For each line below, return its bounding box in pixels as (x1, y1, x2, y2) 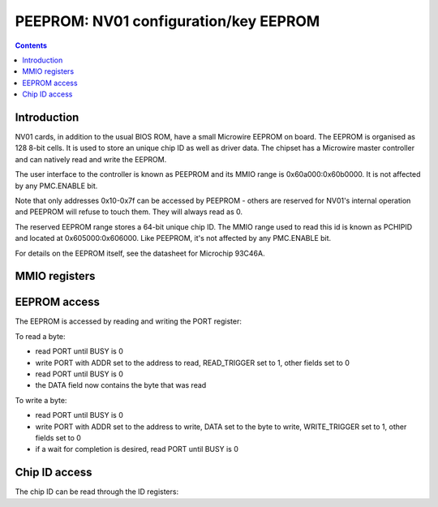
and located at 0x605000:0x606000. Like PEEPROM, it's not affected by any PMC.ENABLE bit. (15, 234, 332, 243)
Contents (15, 41, 48, 50)
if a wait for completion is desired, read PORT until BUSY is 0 (35, 445, 238, 454)
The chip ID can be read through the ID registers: (15, 487, 178, 496)
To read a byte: (15, 331, 66, 341)
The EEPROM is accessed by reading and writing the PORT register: (15, 316, 243, 326)
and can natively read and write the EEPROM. (15, 154, 167, 164)
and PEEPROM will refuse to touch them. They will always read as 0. (15, 207, 243, 217)
